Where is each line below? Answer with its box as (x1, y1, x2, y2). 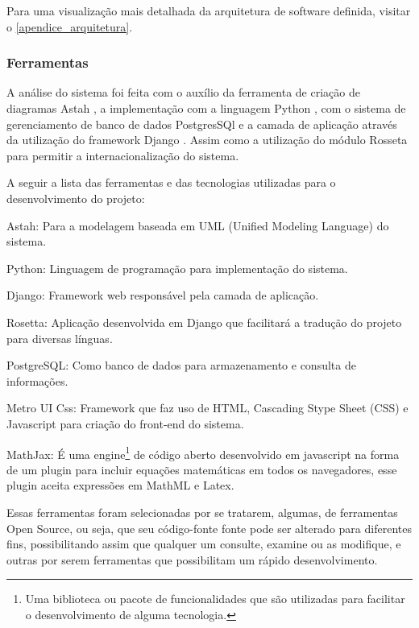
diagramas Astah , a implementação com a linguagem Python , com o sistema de (6, 100, 406, 116)
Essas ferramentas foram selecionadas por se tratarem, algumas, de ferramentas (6, 503, 398, 520)
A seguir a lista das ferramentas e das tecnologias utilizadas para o (6, 174, 336, 191)
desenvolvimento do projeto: (6, 189, 145, 206)
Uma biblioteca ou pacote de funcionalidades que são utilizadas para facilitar (25, 590, 405, 607)
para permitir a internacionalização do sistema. (6, 147, 239, 163)
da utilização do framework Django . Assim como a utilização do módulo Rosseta (6, 131, 408, 148)
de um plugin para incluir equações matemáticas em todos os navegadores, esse (6, 461, 397, 477)
